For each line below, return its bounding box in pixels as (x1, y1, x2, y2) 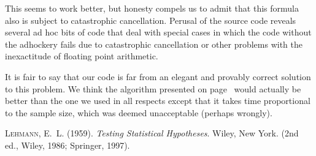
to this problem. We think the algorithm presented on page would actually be (5, 82, 301, 95)
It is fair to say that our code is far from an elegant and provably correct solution (5, 70, 311, 83)
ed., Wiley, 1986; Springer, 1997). (5, 138, 130, 151)
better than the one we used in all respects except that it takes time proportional (5, 94, 310, 107)
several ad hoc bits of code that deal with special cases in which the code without (5, 26, 312, 39)
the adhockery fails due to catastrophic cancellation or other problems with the (5, 37, 303, 50)
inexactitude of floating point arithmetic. (5, 50, 158, 62)
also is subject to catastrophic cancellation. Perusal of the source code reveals (5, 13, 296, 26)
